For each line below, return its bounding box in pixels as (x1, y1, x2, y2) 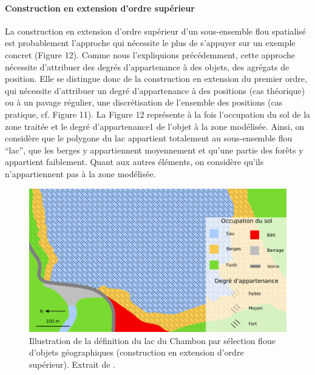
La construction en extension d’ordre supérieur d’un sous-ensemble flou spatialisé (5, 24, 307, 37)
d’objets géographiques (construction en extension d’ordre (29, 346, 244, 359)
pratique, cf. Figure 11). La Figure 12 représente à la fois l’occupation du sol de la (5, 107, 311, 120)
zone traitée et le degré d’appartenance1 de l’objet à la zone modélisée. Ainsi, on (5, 120, 305, 132)
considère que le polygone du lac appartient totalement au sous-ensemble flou (5, 132, 293, 144)
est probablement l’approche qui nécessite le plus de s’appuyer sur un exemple (5, 36, 296, 49)
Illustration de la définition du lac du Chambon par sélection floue (29, 334, 276, 346)
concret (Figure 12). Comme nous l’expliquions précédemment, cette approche (5, 48, 296, 61)
